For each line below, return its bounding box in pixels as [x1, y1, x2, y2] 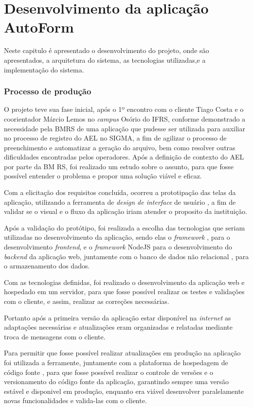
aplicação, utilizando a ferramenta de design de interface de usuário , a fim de [4, 196, 236, 207]
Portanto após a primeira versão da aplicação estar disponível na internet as [4, 312, 231, 322]
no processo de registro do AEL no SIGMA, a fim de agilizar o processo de [4, 133, 227, 143]
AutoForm [4, 17, 74, 37]
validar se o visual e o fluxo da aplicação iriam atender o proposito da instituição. [4, 206, 247, 216]
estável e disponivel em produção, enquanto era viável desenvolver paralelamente [4, 386, 244, 396]
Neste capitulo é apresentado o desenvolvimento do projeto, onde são [4, 45, 209, 55]
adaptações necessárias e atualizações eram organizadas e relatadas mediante [4, 322, 233, 332]
